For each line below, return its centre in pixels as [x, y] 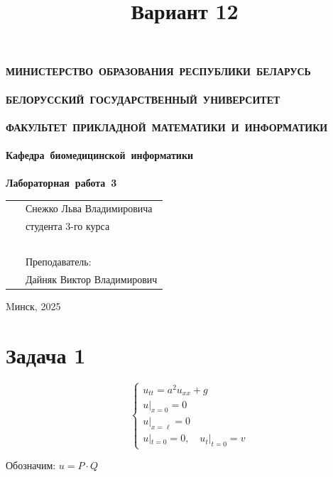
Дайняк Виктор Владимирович [92, 279]
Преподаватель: [59, 261]
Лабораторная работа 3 [61, 183]
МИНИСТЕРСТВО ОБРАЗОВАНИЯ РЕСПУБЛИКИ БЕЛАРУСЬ [158, 71]
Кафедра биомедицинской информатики [100, 154]
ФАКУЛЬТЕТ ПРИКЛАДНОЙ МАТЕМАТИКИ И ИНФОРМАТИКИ [167, 127]
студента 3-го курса [68, 226]
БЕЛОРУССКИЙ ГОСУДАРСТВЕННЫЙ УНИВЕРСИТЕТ [143, 99]
